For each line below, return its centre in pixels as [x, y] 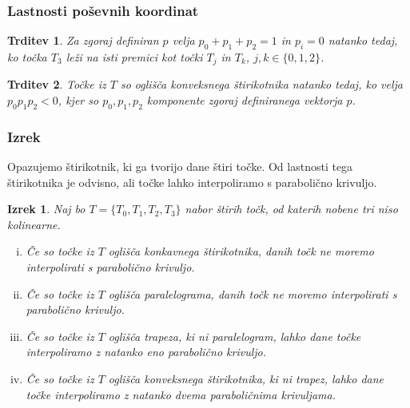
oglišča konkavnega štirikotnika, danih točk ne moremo [241, 251]
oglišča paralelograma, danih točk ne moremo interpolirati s [253, 293]
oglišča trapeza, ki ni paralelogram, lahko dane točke [235, 336]
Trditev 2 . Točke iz [57, 84]
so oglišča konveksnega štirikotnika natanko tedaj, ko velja [261, 84]
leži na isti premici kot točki [134, 57]
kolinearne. [34, 224]
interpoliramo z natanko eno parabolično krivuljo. [146, 352]
